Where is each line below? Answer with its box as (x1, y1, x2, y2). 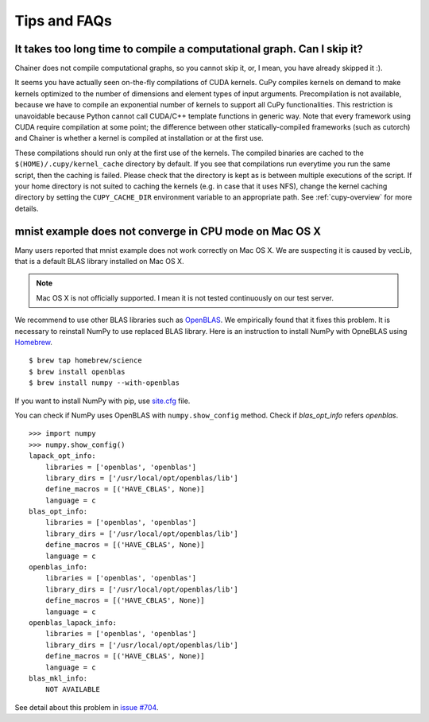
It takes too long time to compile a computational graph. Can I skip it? (14, 42, 363, 56)
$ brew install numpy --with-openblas (29, 378, 180, 387)
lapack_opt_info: (29, 452, 96, 460)
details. (14, 204, 39, 213)
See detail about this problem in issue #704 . (14, 702, 159, 712)
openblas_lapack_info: (29, 618, 118, 627)
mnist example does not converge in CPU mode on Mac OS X (14, 224, 322, 238)
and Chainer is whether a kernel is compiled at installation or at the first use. (14, 134, 264, 143)
